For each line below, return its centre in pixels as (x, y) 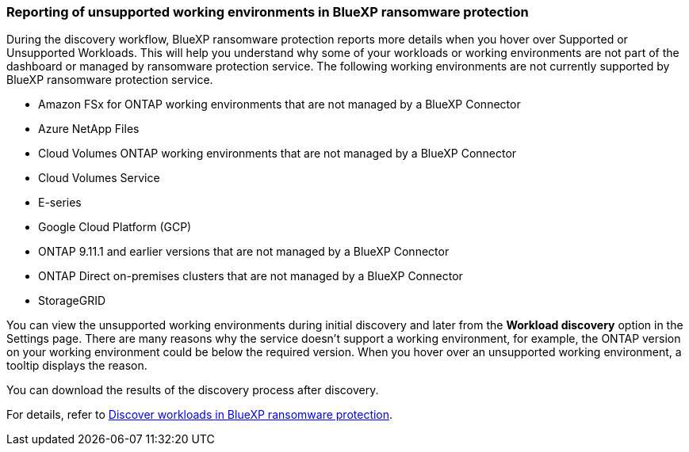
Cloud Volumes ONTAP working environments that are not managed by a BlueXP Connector (278, 154)
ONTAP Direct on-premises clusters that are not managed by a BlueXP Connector (251, 276)
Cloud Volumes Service (99, 178)
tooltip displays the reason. (77, 366)
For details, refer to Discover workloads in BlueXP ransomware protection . (200, 415)
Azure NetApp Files (89, 129)
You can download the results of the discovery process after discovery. (193, 390)
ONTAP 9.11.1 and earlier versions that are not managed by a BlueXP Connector (244, 252)
